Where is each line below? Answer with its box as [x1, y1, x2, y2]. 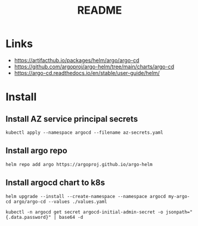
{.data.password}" [5, 214, 51, 220]
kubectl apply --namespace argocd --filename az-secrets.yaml [5, 129, 163, 136]
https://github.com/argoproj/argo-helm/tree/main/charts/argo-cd [14, 63, 174, 70]
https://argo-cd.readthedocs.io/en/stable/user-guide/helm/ [14, 69, 160, 76]
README [77, 4, 122, 17]
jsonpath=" [165, 209, 193, 215]
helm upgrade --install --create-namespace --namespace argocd [5, 193, 166, 199]
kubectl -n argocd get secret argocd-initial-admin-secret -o [5, 209, 163, 215]
